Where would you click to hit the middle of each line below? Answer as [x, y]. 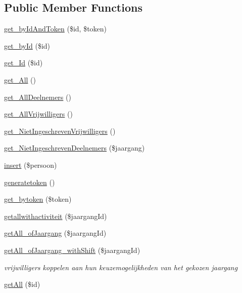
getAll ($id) [22, 284]
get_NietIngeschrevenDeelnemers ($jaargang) [75, 148]
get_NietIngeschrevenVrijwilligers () [60, 131]
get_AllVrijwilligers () [38, 114]
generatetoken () [30, 182]
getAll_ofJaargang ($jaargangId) [55, 233]
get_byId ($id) [27, 45]
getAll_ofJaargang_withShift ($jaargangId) [72, 250]
